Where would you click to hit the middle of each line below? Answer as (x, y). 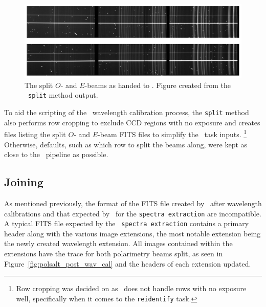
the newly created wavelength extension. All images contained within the (118, 243)
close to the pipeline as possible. (56, 154)
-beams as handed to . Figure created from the (158, 85)
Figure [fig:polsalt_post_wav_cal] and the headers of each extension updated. (128, 263)
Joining (24, 182)
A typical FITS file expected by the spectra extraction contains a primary (127, 223)
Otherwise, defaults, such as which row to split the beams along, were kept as (126, 144)
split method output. (63, 95)
